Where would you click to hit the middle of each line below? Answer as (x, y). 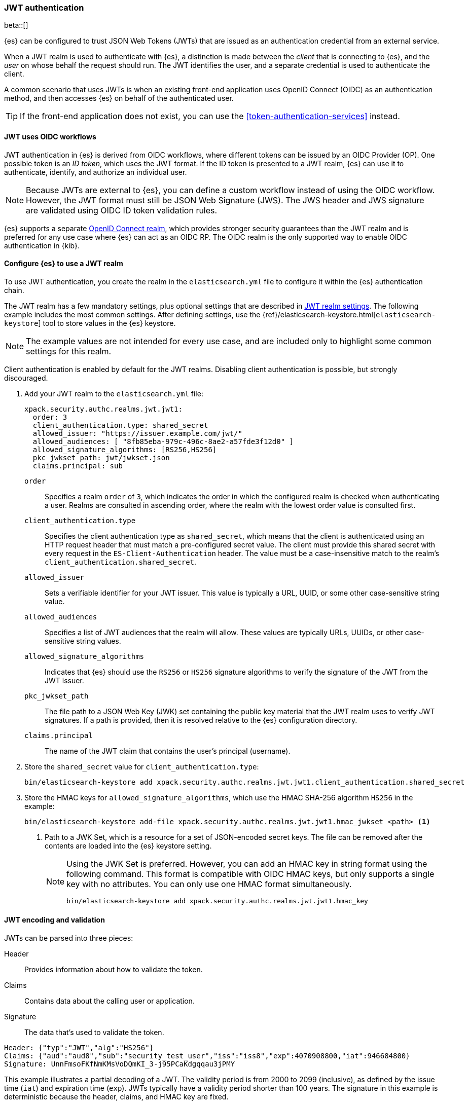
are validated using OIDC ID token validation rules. (122, 210)
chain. (14, 290)
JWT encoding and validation (55, 920)
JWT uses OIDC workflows (50, 136)
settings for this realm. (69, 351)
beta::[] (16, 25)
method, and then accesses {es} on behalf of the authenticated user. (119, 98)
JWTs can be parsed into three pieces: (69, 938)
